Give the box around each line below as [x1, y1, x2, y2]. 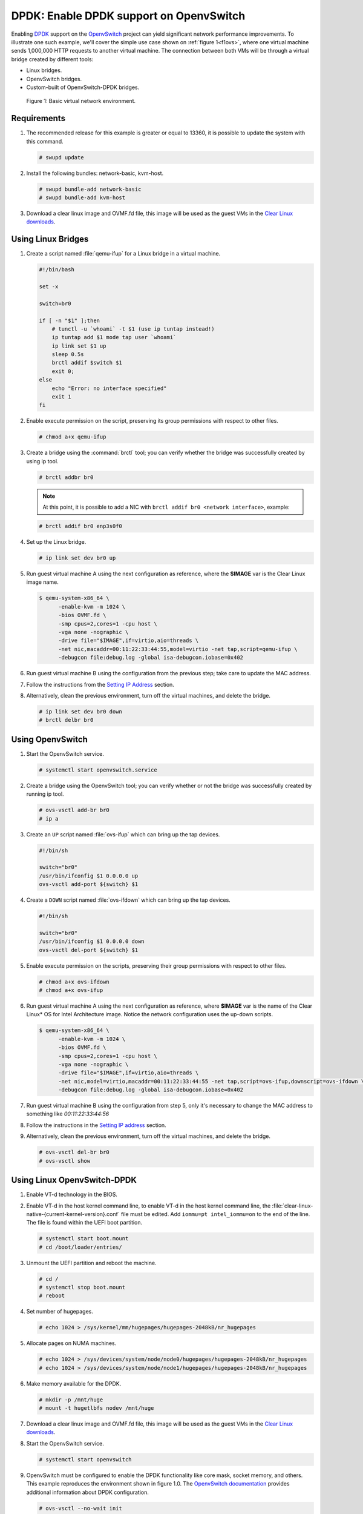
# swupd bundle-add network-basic [39, 185, 142, 193]
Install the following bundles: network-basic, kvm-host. [26, 170, 163, 177]
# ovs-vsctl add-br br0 [39, 807, 110, 814]
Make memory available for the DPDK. [26, 1380, 122, 1387]
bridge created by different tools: [11, 55, 94, 63]
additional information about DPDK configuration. [26, 1489, 149, 1496]
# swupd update [39, 154, 84, 160]
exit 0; [51, 368, 75, 375]
